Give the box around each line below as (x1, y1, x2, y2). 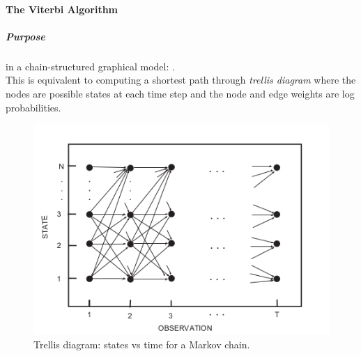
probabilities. (6, 100, 61, 114)
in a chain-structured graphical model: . (6, 59, 175, 73)
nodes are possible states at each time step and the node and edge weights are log (6, 86, 355, 100)
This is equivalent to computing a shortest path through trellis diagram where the (6, 72, 356, 87)
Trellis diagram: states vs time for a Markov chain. (33, 336, 250, 351)
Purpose (6, 29, 45, 43)
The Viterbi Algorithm (6, 1, 118, 16)
